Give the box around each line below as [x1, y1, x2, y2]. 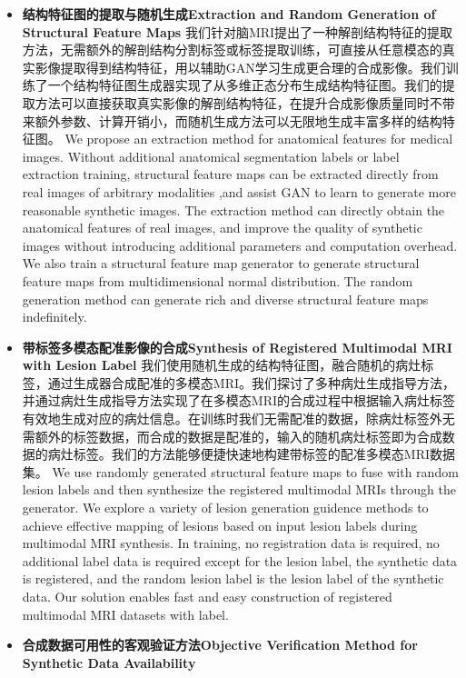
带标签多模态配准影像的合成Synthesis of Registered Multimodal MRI [22, 337, 452, 356]
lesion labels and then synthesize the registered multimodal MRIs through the [22, 480, 456, 499]
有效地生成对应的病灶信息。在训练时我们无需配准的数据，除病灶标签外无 [22, 409, 455, 428]
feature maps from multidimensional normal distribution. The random [22, 271, 413, 290]
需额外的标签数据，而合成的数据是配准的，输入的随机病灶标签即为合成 [22, 426, 442, 445]
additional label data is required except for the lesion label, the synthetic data [22, 551, 458, 570]
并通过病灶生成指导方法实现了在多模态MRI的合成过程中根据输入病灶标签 [22, 391, 455, 410]
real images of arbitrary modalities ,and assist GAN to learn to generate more [22, 182, 456, 201]
